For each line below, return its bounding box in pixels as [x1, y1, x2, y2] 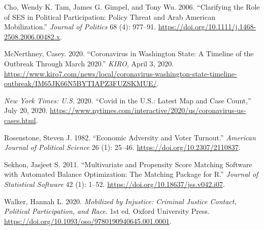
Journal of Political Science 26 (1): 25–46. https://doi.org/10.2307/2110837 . [4, 142, 241, 152]
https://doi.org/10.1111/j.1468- [158, 21, 256, 32]
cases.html [4, 114, 36, 125]
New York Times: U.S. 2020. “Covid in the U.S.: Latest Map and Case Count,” [4, 95, 251, 105]
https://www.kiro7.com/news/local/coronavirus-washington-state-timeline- [4, 68, 237, 79]
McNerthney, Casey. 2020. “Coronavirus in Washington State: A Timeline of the [4, 48, 254, 59]
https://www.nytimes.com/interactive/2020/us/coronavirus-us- [50, 105, 246, 116]
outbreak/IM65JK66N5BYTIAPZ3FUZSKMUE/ [4, 78, 157, 89]
